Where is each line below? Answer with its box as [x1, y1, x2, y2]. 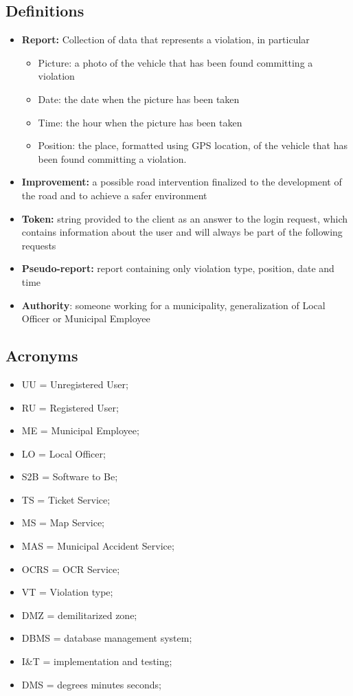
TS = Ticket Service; [21, 492, 111, 506]
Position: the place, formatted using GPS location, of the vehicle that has [38, 138, 348, 153]
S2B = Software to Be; [21, 469, 118, 484]
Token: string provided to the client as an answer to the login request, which [21, 211, 348, 225]
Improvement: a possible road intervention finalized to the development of [21, 175, 342, 189]
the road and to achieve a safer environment [21, 188, 207, 202]
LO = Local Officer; [21, 446, 106, 460]
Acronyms [5, 345, 78, 366]
